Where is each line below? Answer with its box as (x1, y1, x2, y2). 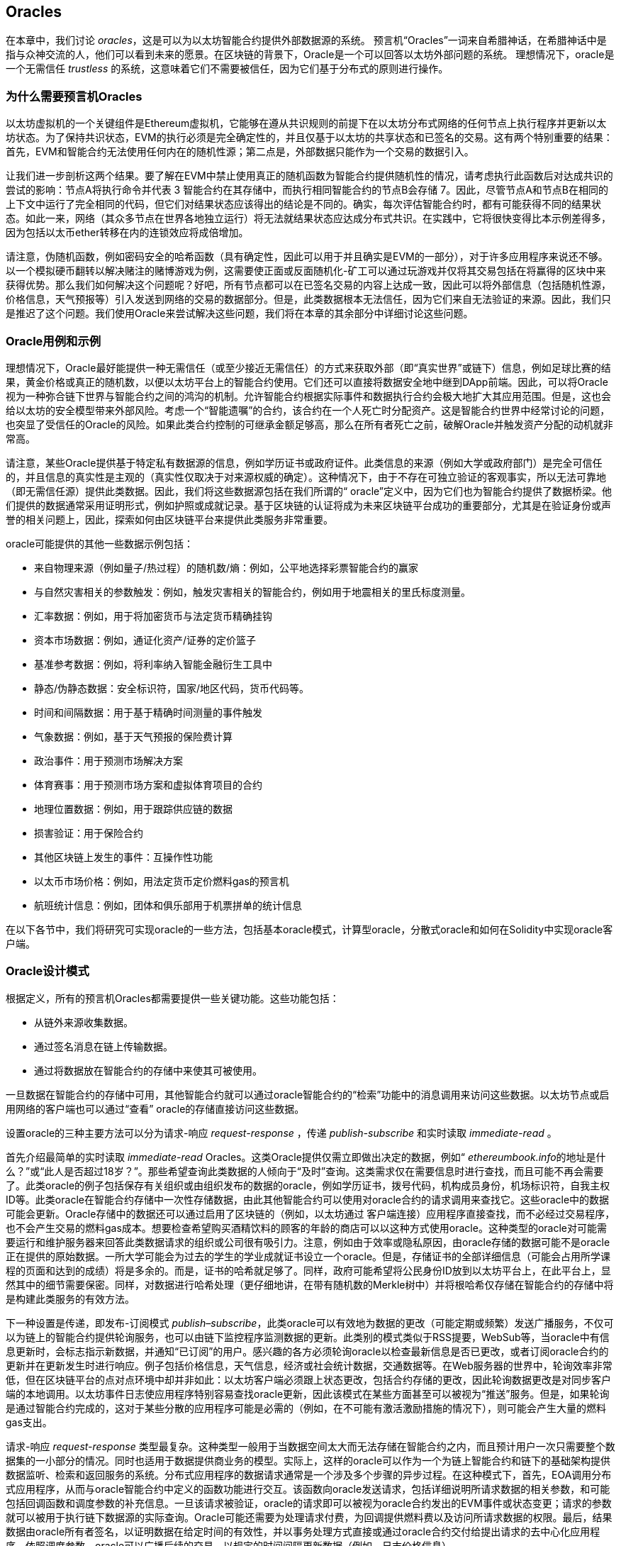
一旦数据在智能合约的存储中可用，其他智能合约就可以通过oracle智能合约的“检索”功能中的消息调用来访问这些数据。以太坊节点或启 (6, 1088, 610, 1101)
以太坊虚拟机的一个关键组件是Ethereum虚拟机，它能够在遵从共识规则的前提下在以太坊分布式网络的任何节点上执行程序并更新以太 (6, 117, 607, 130)
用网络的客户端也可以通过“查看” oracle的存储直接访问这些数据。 (6, 1102, 305, 1115)
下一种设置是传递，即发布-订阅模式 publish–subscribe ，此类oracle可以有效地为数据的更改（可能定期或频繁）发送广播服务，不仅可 (6, 1316, 614, 1329)
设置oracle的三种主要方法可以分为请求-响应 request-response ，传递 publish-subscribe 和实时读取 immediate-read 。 (6, 1126, 557, 1139)
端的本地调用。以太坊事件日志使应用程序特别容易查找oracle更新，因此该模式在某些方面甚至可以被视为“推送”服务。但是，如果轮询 (6, 1387, 610, 1400)
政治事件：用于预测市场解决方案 (34, 754, 183, 767)
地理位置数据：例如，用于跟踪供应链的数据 (34, 802, 233, 815)
